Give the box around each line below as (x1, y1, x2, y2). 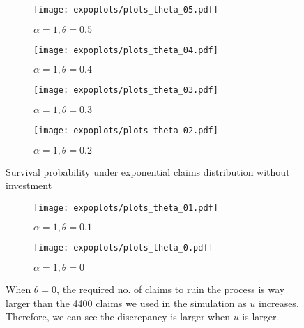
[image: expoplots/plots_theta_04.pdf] (33, 45, 218, 55)
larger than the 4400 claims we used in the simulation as (6, 295, 247, 310)
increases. (259, 295, 299, 310)
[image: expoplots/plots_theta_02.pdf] (33, 125, 218, 135)
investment (6, 178, 52, 193)
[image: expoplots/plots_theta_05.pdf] (33, 5, 218, 15)
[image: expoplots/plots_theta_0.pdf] (33, 243, 213, 253)
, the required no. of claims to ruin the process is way (56, 282, 285, 297)
